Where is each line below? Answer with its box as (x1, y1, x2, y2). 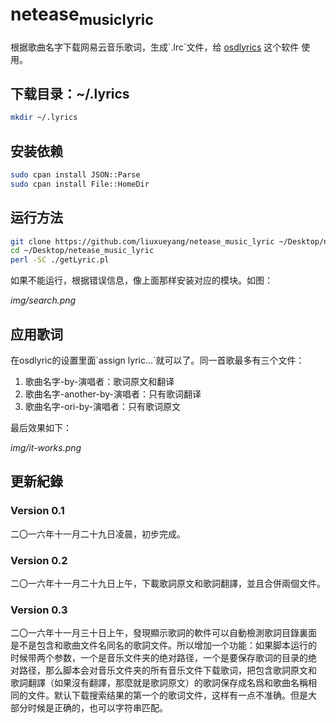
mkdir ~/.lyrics (10, 113, 78, 123)
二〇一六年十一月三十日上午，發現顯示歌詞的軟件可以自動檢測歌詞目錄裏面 (10, 627, 317, 639)
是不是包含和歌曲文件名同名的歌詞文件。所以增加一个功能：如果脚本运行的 (10, 639, 317, 652)
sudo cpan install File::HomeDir (10, 179, 150, 189)
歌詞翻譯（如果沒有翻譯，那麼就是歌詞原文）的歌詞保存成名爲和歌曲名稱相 (10, 677, 317, 689)
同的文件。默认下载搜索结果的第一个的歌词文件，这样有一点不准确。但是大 (10, 689, 317, 702)
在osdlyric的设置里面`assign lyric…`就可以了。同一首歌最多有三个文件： (10, 354, 305, 367)
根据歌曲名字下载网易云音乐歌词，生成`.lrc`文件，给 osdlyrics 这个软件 (10, 41, 300, 53)
